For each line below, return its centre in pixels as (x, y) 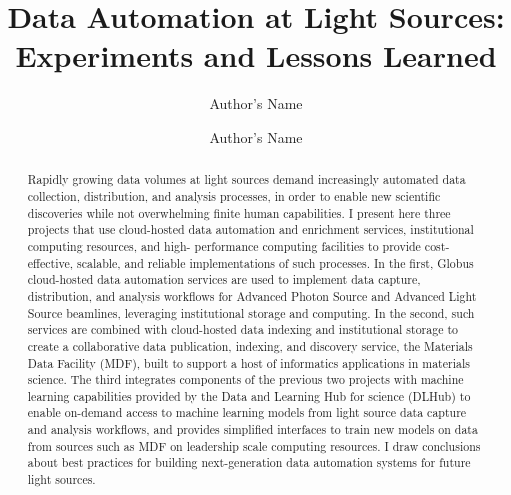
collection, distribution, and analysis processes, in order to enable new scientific (234, 195)
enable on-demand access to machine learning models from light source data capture (247, 412)
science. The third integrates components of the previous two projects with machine (245, 379)
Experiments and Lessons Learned (256, 55)
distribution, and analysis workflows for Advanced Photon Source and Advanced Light (252, 295)
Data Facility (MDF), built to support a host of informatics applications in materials (248, 362)
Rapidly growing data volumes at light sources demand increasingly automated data (246, 179)
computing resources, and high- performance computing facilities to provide (224, 245)
